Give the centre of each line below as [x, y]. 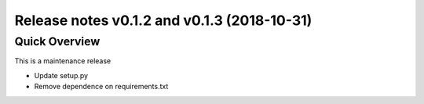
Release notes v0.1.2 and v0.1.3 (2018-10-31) [163, 20]
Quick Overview [57, 41]
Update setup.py [61, 75]
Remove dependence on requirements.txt [101, 87]
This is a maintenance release [63, 61]
